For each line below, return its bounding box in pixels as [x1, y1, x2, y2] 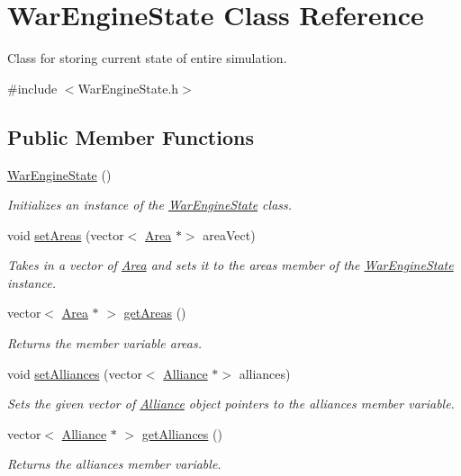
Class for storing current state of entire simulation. [7, 49, 287, 67]
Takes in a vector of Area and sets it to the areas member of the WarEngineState [7, 256, 454, 274]
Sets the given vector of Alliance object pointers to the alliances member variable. [7, 394, 455, 413]
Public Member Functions [7, 122, 254, 150]
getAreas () [123, 303, 186, 322]
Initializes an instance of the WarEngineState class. [7, 195, 293, 214]
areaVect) [203, 225, 256, 244]
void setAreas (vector [7, 225, 124, 244]
